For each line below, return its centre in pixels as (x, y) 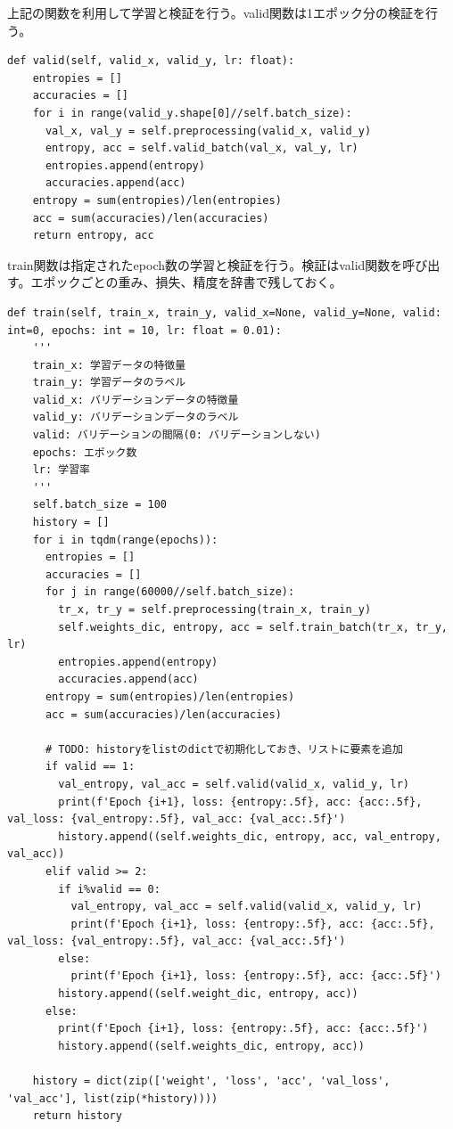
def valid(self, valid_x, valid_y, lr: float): (151, 61)
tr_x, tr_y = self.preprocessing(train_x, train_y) (215, 609)
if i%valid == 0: (109, 889)
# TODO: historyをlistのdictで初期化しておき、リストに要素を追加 (224, 749)
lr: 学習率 (61, 470)
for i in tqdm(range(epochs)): (125, 540)
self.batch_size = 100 (99, 505)
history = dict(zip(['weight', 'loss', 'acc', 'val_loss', (211, 1081)
